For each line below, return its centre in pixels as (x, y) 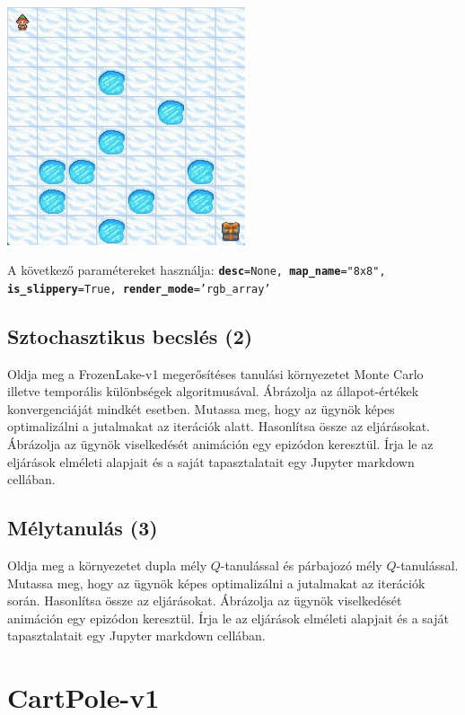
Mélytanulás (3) (83, 528)
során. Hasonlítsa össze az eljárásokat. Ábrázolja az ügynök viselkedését (205, 600)
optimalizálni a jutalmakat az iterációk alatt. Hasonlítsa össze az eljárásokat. (219, 426)
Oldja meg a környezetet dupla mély (107, 565)
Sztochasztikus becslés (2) (130, 335)
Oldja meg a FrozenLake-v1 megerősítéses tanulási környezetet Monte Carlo (215, 373)
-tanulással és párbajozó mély (301, 565)
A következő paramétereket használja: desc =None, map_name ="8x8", (197, 270)
